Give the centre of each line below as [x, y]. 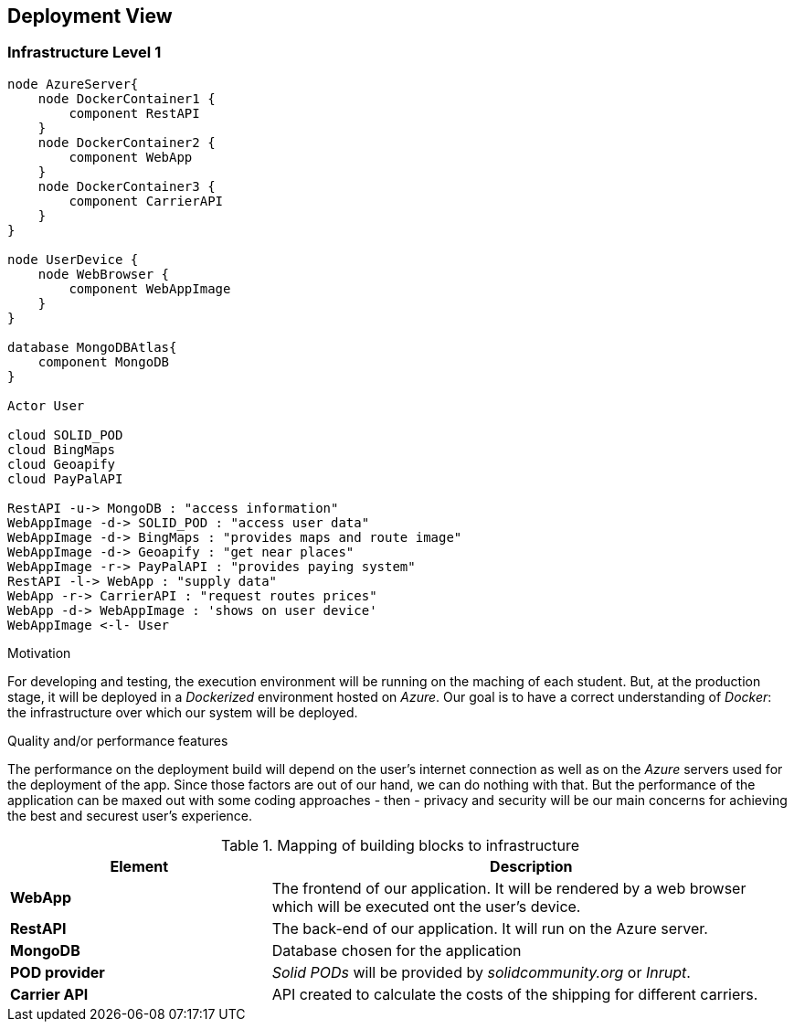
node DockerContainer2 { [127, 142]
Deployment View [90, 16]
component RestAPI [134, 113]
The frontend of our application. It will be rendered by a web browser [509, 888]
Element [139, 866]
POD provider [58, 972]
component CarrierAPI [146, 201]
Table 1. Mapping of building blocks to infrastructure [400, 845]
